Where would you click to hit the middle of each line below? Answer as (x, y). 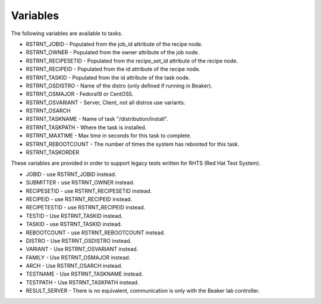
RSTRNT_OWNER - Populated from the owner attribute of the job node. (113, 52)
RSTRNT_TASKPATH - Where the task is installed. (86, 127)
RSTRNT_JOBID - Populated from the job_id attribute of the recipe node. (114, 44)
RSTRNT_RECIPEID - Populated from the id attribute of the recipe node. (113, 69)
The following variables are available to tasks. (67, 33)
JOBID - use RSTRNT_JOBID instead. (71, 174)
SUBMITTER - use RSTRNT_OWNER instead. (80, 183)
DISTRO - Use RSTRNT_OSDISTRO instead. (79, 240)
